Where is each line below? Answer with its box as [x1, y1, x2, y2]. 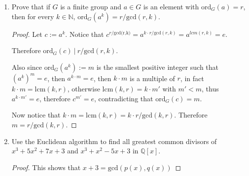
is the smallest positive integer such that [96, 61, 219, 72]
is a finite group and [60, 1, 121, 11]
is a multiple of [130, 73, 175, 83]
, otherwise [67, 84, 100, 94]
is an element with [143, 1, 199, 11]
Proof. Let [11, 29, 42, 39]
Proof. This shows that [11, 162, 81, 172]
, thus [202, 84, 219, 94]
